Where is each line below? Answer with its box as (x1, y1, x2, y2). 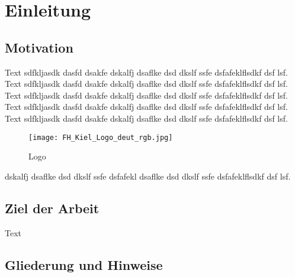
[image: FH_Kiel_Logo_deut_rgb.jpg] (28, 133, 173, 142)
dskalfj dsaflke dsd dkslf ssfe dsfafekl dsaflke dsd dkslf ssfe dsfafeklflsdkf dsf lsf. (5, 170, 291, 182)
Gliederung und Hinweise (5, 255, 163, 273)
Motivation (5, 38, 73, 56)
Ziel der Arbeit (5, 198, 100, 217)
